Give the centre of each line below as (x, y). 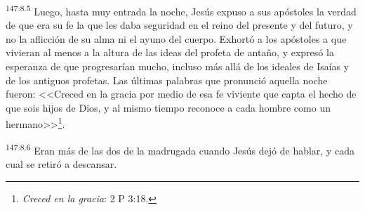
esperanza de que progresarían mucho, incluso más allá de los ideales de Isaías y (178, 66)
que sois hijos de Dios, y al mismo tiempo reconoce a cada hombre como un (168, 107)
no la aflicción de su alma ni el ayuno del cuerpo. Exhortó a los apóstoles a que (176, 38)
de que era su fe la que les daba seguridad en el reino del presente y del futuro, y (179, 25)
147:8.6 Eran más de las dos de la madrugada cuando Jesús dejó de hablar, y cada (180, 149)
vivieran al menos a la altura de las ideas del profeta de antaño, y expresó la (170, 52)
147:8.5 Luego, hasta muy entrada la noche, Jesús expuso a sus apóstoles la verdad (181, 10)
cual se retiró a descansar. (61, 163)
